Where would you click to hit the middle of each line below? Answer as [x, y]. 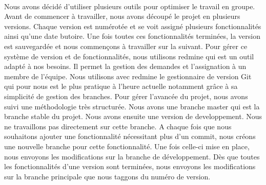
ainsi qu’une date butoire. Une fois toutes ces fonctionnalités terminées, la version [132, 36]
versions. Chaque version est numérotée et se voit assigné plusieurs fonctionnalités [133, 26]
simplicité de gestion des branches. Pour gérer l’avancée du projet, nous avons [126, 96]
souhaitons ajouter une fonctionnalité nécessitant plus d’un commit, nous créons [130, 136]
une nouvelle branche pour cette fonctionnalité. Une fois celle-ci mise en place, [127, 146]
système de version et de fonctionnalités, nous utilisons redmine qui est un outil [129, 56]
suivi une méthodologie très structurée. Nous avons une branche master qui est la [132, 106]
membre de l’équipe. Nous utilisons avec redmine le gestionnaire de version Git [128, 76]
